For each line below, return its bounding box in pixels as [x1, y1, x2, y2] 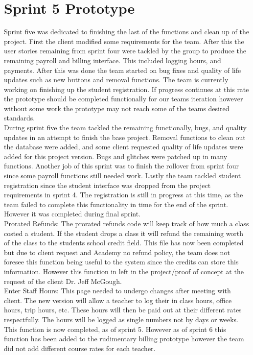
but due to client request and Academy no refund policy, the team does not [4, 247, 230, 257]
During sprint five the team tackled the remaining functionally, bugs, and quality [4, 122, 247, 133]
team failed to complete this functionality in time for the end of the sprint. [4, 199, 228, 209]
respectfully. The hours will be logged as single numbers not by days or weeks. [4, 314, 239, 324]
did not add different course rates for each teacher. [4, 343, 156, 353]
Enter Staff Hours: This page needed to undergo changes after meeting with [4, 285, 231, 296]
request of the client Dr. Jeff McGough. [4, 276, 122, 286]
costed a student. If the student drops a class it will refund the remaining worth [4, 228, 244, 238]
